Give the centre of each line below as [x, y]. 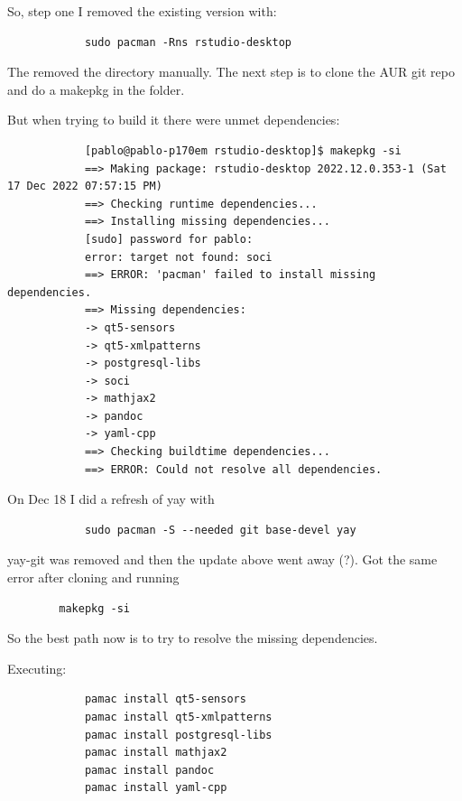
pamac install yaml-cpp [156, 788]
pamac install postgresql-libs [178, 735]
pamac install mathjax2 [156, 753]
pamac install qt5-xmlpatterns [178, 717]
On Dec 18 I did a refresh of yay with [111, 499]
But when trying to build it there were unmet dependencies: [174, 120]
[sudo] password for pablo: [169, 239]
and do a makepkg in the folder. [96, 89]
